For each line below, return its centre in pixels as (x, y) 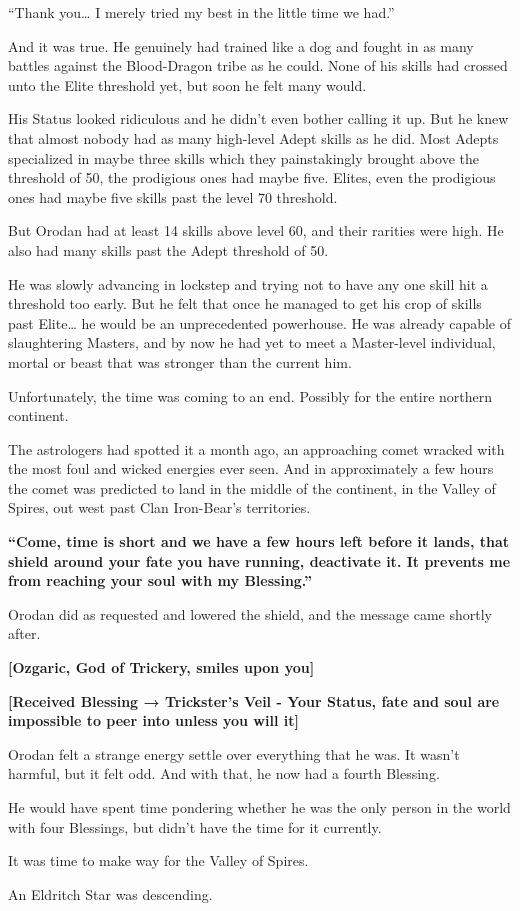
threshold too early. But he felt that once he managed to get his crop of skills (245, 303)
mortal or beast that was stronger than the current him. (180, 361)
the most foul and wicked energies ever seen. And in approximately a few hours (251, 468)
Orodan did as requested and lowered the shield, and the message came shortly (250, 613)
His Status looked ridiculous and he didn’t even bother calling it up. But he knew (258, 118)
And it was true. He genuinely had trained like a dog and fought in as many (241, 45)
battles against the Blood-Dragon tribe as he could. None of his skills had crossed (258, 65)
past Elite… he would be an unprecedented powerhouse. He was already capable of (260, 322)
